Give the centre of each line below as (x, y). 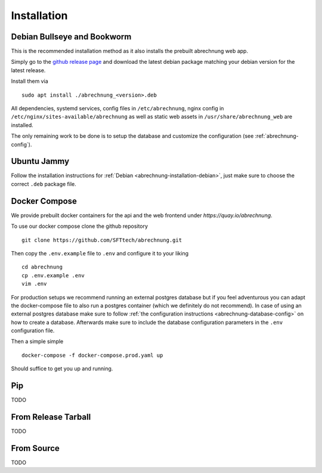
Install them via (30, 81)
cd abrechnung (42, 267)
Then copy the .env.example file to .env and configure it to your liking (100, 253)
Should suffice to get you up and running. (62, 369)
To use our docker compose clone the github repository (80, 226)
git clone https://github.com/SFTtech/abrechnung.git (102, 240)
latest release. (28, 70)
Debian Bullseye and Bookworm (71, 37)
